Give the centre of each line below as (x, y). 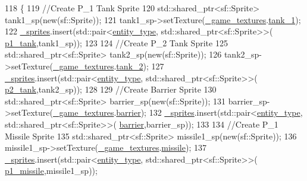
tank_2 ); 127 (140, 66)
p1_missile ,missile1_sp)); (51, 171)
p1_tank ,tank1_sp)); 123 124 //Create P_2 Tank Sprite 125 (116, 42)
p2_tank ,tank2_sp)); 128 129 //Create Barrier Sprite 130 (111, 89)
